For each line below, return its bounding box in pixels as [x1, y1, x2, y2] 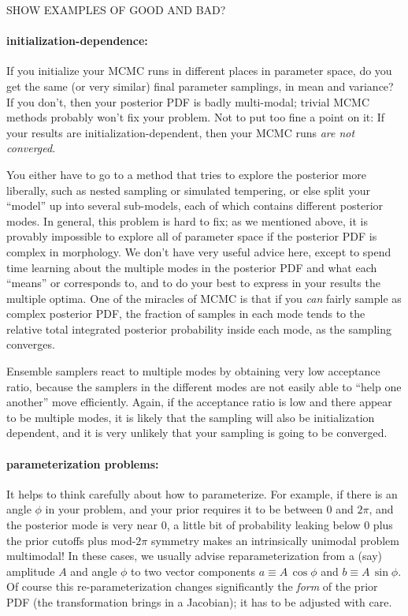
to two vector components [131, 562, 256, 579]
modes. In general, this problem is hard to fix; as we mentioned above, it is [6, 212, 368, 229]
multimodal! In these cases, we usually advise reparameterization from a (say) [6, 547, 382, 564]
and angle [70, 562, 117, 579]
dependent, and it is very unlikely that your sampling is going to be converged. [6, 424, 388, 441]
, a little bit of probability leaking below [166, 517, 361, 533]
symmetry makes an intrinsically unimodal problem [151, 532, 399, 548]
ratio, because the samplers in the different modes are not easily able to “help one [6, 378, 402, 394]
